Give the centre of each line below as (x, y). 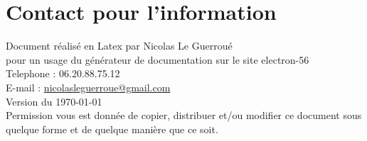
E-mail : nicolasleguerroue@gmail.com (88, 87)
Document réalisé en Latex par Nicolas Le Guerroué (119, 46)
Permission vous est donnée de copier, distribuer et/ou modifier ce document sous (184, 115)
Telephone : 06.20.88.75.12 (63, 73)
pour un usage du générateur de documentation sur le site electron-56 (158, 59)
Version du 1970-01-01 (54, 101)
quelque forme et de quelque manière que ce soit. (112, 129)
